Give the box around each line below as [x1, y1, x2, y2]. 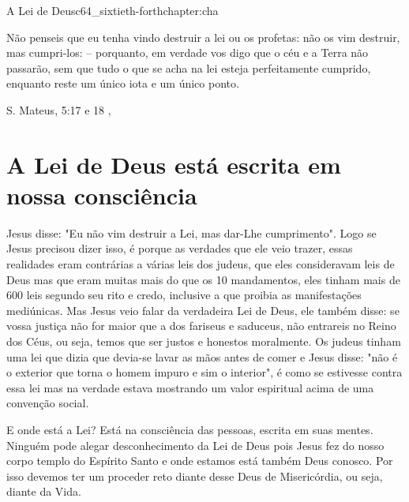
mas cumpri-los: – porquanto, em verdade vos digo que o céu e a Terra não [6, 44, 369, 61]
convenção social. [6, 395, 89, 411]
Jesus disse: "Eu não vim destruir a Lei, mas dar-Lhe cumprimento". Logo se [6, 224, 377, 241]
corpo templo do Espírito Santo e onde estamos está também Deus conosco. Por [6, 452, 393, 469]
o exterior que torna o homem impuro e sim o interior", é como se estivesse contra [6, 364, 403, 380]
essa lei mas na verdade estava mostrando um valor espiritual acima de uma [6, 379, 374, 395]
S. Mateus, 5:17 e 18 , [6, 101, 111, 118]
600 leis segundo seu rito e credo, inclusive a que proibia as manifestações [6, 287, 362, 303]
